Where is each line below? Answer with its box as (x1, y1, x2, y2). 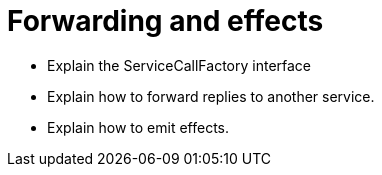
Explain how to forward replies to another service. (47, 87, 375, 105)
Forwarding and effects (7, 4, 324, 38)
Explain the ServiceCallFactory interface (47, 56, 312, 74)
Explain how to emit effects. (47, 118, 229, 136)
